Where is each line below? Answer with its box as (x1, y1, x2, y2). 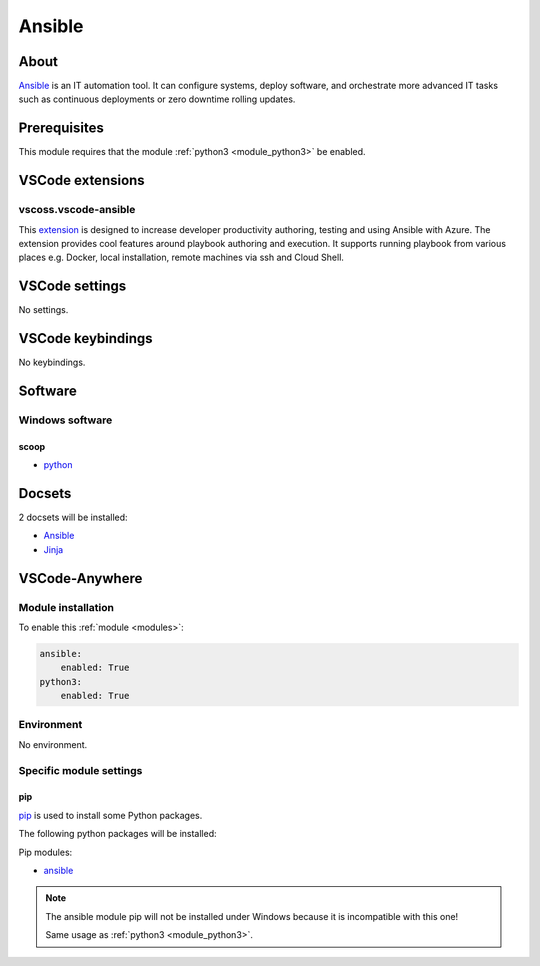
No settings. (18, 304, 69, 316)
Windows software (18, 413, 113, 427)
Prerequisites (18, 120, 104, 137)
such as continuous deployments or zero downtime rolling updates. (18, 93, 296, 105)
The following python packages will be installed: (18, 828, 217, 840)
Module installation (18, 600, 115, 614)
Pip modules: (18, 846, 73, 858)
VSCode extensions (18, 172, 145, 189)
